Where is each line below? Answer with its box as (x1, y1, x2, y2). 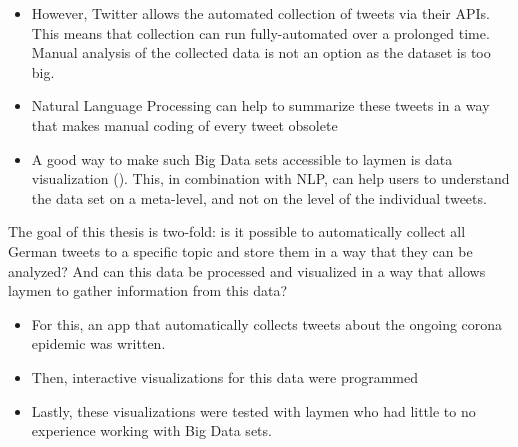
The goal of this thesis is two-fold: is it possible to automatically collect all (8, 221, 466, 242)
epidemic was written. (31, 333, 166, 354)
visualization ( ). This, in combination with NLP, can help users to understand (31, 168, 510, 189)
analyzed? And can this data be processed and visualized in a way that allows (8, 260, 486, 281)
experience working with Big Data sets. (31, 420, 272, 441)
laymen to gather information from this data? (8, 280, 288, 301)
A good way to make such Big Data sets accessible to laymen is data (31, 148, 453, 169)
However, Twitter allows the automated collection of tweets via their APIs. (31, 3, 491, 23)
